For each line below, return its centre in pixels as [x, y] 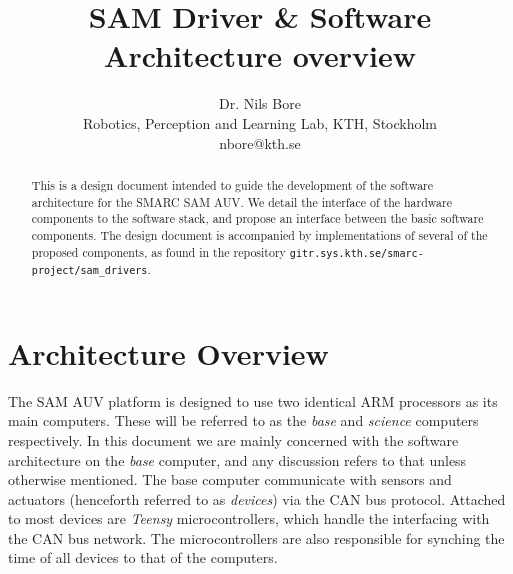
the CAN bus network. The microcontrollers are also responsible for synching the [256, 537]
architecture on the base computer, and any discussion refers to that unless [237, 459]
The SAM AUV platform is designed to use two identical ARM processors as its [253, 400]
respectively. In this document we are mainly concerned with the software [233, 439]
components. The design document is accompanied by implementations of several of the [259, 234]
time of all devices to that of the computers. [143, 557]
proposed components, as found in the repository [158, 251]
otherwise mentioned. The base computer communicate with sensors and [230, 479]
